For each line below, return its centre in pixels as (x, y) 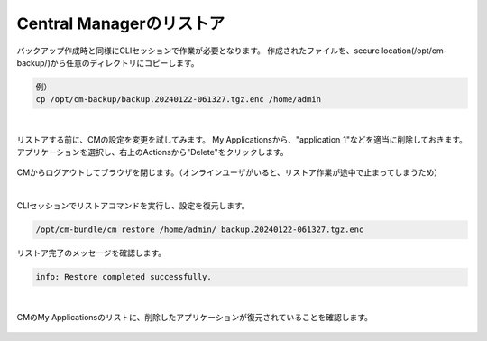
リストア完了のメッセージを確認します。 (92, 253)
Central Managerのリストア (121, 23)
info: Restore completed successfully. (124, 277)
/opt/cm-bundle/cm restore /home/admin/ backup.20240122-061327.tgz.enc (200, 230)
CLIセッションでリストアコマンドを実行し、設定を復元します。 (133, 206)
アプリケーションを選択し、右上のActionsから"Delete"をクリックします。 (152, 152)
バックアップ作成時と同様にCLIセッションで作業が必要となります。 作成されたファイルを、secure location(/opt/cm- (232, 51)
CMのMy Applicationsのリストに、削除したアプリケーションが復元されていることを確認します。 (195, 317)
